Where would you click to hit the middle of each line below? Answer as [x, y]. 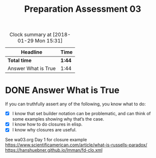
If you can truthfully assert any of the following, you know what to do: [76, 104]
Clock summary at [31, 34]
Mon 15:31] [49, 41]
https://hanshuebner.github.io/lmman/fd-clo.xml [54, 150]
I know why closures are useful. [44, 130]
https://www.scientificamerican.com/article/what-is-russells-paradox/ [76, 145]
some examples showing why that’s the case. [58, 119]
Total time [20, 61]
